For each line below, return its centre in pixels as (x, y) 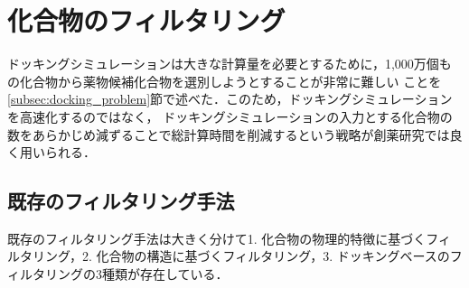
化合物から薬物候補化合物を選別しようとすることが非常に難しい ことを (230, 81)
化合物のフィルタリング (146, 20)
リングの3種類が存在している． (136, 274)
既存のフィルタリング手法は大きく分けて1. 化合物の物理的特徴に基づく (217, 238)
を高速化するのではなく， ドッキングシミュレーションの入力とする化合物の (230, 116)
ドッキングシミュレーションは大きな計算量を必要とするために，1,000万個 (223, 64)
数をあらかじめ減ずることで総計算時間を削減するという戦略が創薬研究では (229, 134)
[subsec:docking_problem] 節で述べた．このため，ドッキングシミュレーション (230, 99)
